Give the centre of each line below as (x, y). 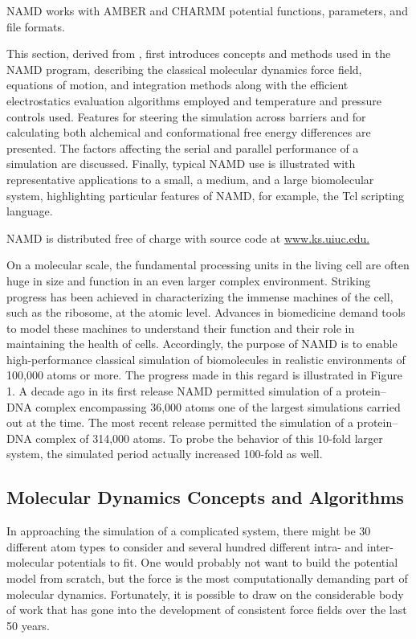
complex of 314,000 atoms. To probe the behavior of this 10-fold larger (209, 438)
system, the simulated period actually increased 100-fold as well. (165, 454)
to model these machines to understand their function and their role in (181, 328)
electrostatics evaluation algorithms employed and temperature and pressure (194, 100)
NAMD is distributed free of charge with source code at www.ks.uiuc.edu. (188, 238)
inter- (380, 546)
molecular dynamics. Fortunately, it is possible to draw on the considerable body (205, 594)
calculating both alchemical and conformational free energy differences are (189, 132)
